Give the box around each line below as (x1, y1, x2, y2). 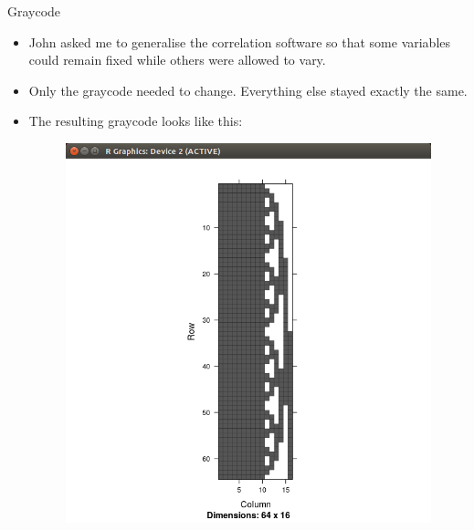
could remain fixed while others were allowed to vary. (28, 50, 326, 69)
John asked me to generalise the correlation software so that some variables (28, 32, 451, 51)
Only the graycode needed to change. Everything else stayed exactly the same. (28, 80, 468, 99)
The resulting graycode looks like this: (28, 111, 243, 130)
